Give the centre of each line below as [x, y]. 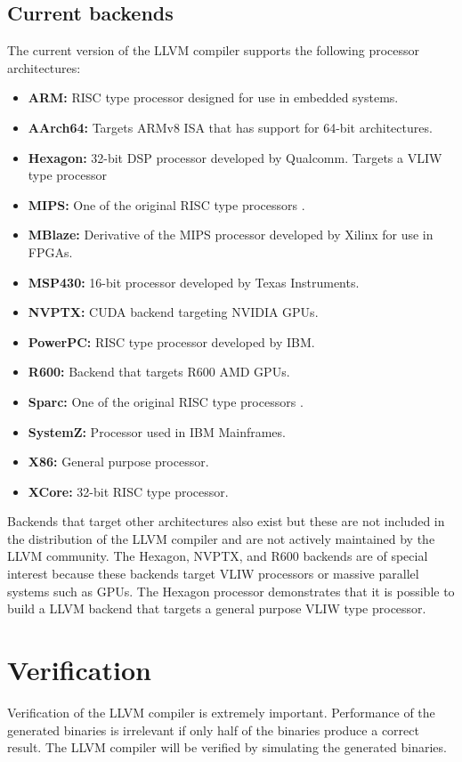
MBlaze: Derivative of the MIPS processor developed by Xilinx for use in [231, 235]
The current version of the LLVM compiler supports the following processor [214, 50]
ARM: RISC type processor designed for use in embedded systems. [213, 97]
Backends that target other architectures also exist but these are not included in [226, 521]
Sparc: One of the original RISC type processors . [166, 401]
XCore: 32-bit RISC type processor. [128, 491]
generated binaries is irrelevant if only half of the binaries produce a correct [213, 730]
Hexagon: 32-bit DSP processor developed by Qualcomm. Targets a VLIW [235, 157]
